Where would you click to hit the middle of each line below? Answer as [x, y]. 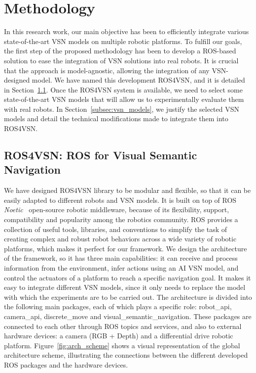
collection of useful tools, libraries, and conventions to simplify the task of [116, 229]
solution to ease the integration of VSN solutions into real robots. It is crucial [121, 60]
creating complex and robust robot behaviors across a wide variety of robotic [120, 239]
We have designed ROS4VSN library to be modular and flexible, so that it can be [128, 190]
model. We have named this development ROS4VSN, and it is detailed [138, 80]
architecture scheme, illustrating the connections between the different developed [126, 355]
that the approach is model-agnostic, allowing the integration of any [107, 70]
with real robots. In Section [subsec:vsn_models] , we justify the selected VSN [122, 109]
